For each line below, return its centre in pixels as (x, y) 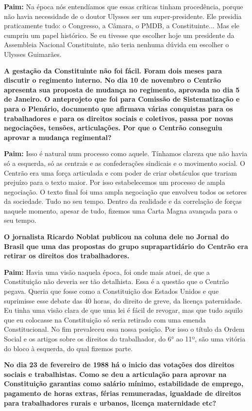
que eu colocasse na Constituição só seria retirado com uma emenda (105, 319)
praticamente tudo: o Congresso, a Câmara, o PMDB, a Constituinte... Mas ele (122, 26)
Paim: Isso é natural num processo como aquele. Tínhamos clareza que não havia (126, 153)
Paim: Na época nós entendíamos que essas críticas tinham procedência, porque (124, 6)
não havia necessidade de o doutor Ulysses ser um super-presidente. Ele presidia (123, 16)
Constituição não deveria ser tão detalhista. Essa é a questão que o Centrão (117, 281)
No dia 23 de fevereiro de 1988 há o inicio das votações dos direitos (119, 365)
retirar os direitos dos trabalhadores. (67, 256)
